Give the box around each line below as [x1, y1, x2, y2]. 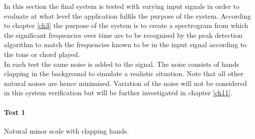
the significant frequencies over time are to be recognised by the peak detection [4, 29, 243, 40]
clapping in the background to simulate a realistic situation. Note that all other [4, 68, 244, 79]
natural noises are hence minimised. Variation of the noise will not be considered [4, 78, 247, 88]
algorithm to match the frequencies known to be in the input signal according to [4, 39, 247, 50]
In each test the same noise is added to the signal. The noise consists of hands [4, 58, 239, 69]
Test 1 [4, 107, 26, 117]
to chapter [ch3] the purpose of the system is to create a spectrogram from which [4, 20, 249, 30]
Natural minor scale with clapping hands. [4, 125, 129, 136]
